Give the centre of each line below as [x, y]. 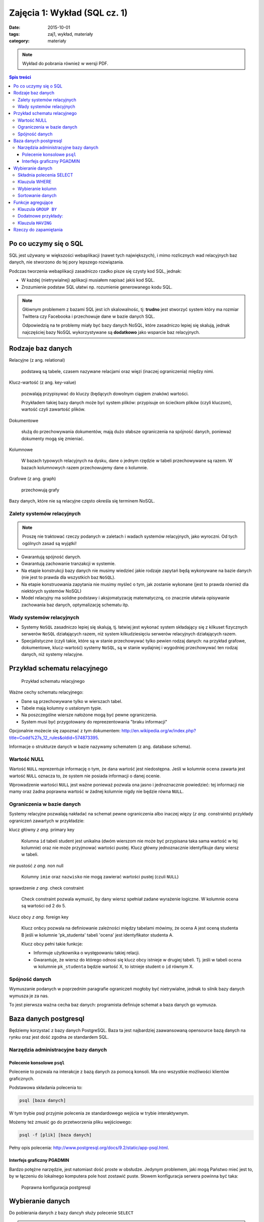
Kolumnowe [21, 449]
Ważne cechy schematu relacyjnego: [46, 692]
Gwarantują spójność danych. [51, 557]
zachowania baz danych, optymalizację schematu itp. [75, 605]
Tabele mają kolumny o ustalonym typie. [62, 708]
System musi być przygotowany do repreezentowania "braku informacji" [94, 721]
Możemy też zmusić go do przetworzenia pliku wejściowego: [70, 1122]
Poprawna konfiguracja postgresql [56, 1187]
